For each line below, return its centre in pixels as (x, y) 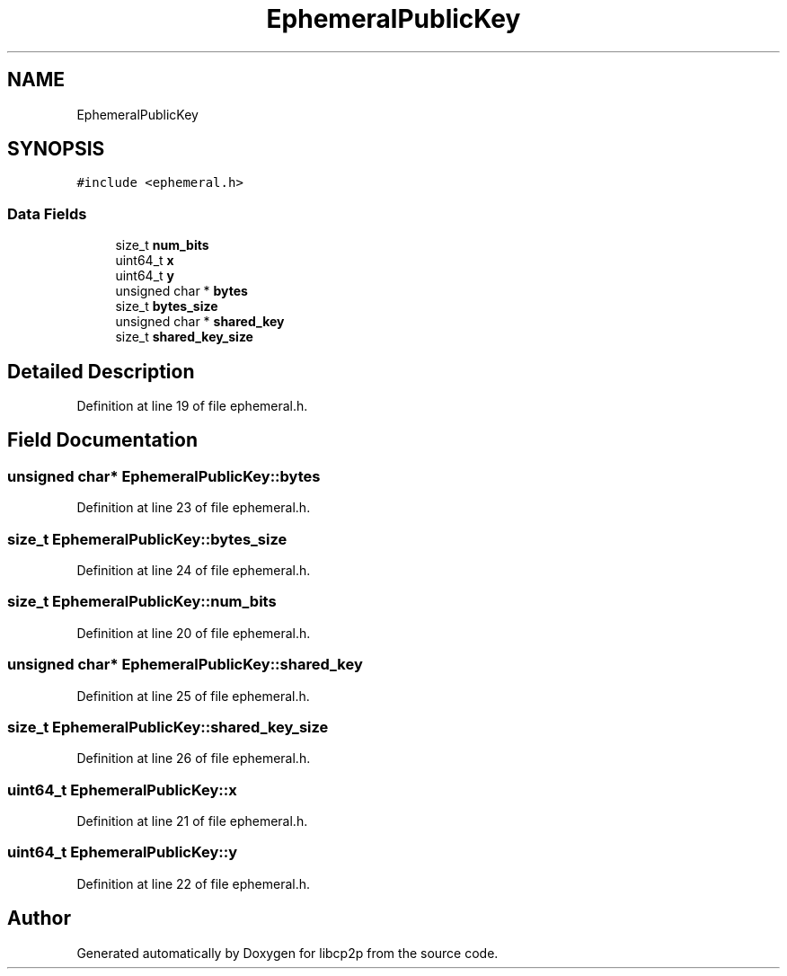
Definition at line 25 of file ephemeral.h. (193, 696)
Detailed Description (101, 371)
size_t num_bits (162, 245)
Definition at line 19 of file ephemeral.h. (192, 406)
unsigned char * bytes (181, 291)
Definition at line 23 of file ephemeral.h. (194, 508)
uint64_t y (145, 276)
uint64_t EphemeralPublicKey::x (122, 790)
